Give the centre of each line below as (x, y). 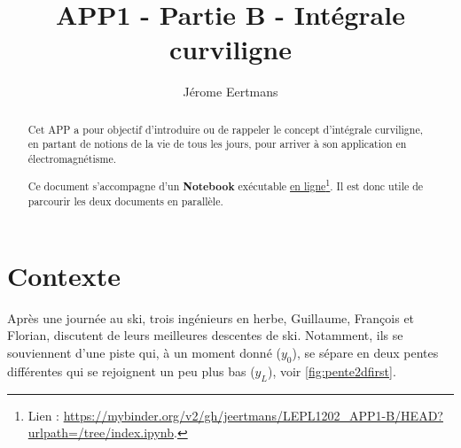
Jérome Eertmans (230, 92)
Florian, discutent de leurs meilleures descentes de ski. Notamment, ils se (205, 335)
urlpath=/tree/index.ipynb (101, 433)
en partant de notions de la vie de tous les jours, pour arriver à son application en (217, 144)
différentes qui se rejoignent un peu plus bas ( (131, 371)
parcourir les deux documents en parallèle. (125, 201)
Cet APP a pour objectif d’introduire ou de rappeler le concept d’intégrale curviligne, (225, 129)
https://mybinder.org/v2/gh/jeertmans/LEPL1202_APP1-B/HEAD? (253, 415)
